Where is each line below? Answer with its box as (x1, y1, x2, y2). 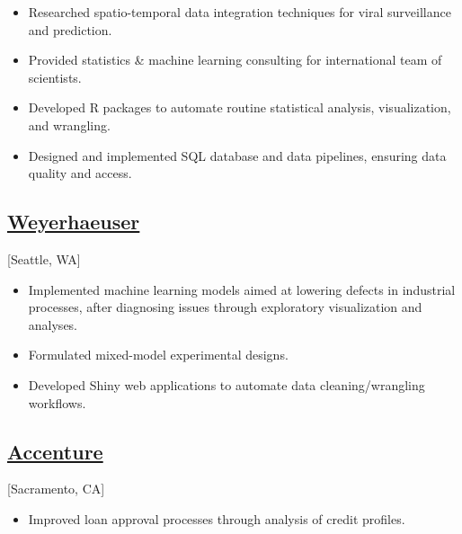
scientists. (28, 67, 82, 86)
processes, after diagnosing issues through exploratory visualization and (28, 298, 422, 316)
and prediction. (28, 20, 112, 39)
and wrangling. (28, 115, 111, 134)
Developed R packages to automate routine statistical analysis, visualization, (28, 98, 451, 117)
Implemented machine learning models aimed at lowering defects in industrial (28, 280, 456, 298)
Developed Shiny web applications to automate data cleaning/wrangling (28, 375, 425, 394)
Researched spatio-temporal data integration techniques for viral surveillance (28, 3, 451, 21)
